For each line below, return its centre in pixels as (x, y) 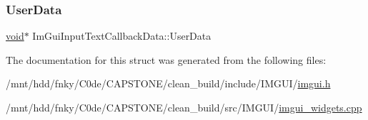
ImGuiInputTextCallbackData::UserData (122, 36)
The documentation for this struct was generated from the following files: (166, 59)
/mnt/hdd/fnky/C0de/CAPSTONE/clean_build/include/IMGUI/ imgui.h (168, 83)
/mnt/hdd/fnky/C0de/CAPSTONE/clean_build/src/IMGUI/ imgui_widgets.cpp (184, 107)
